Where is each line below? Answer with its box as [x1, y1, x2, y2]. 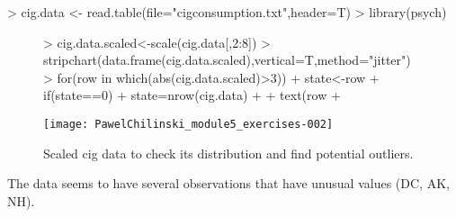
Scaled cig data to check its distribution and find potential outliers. [43, 143, 414, 162]
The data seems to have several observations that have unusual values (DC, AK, [7, 174, 450, 193]
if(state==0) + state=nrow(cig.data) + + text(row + [43, 86, 341, 104]
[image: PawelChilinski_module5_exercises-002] [43, 117, 334, 131]
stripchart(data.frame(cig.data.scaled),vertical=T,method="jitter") [43, 50, 411, 69]
